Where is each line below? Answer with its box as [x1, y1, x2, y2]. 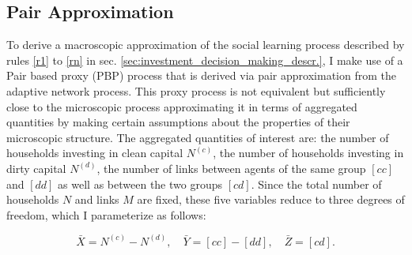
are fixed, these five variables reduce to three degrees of [137, 191, 405, 208]
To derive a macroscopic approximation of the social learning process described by [6, 36, 405, 53]
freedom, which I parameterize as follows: [6, 206, 206, 223]
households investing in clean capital [6, 144, 183, 161]
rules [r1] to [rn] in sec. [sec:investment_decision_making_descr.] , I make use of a [6, 51, 403, 68]
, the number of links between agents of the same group [96, 159, 366, 176]
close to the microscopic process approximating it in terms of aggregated [6, 98, 357, 114]
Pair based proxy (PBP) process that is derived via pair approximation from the [6, 67, 396, 84]
